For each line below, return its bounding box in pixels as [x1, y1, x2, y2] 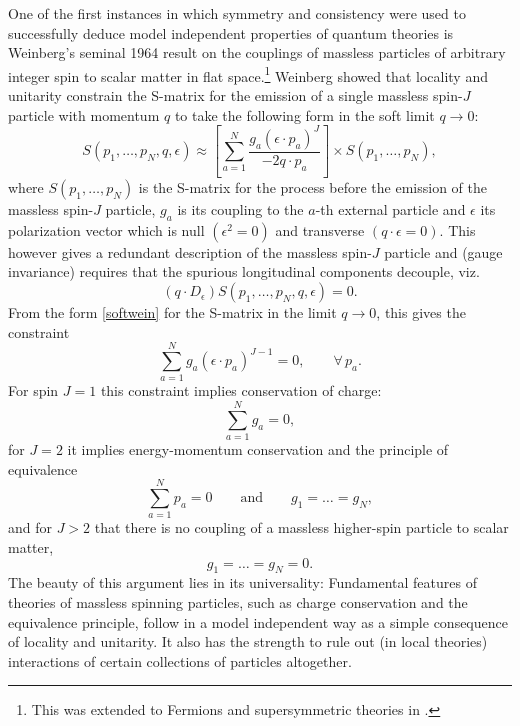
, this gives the [376, 302, 466, 323]
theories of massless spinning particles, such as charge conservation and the [8, 592, 468, 612]
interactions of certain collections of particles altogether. [8, 650, 352, 671]
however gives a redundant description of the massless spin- [8, 241, 372, 262]
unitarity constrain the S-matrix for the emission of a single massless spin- [8, 85, 463, 106]
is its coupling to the [177, 199, 304, 220]
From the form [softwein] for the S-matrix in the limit [8, 302, 337, 323]
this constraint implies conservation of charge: [100, 380, 382, 401]
